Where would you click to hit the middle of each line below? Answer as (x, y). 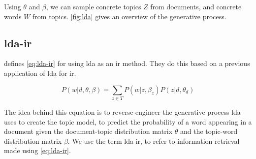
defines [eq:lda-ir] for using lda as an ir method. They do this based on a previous (127, 63)
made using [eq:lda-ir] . (37, 150)
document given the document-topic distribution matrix (88, 131)
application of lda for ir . (40, 73)
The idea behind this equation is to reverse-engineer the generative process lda (122, 111)
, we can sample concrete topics (94, 6)
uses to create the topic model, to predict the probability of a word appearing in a (128, 121)
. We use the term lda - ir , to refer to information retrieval (154, 141)
